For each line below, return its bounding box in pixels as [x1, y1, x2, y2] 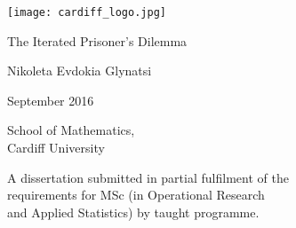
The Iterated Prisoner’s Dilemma [7, 31, 188, 50]
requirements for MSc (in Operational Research [7, 185, 265, 204]
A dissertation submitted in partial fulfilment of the [7, 168, 289, 186]
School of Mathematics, [7, 121, 135, 139]
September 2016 [7, 90, 94, 109]
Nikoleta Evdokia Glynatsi [7, 61, 152, 80]
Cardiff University [7, 138, 105, 157]
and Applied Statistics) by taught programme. [7, 202, 260, 221]
